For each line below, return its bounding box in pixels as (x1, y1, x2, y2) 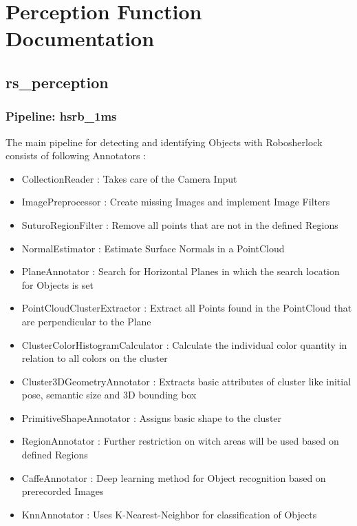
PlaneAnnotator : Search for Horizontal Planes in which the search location (21, 264, 340, 279)
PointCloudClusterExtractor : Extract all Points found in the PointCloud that (21, 301, 352, 315)
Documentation (6, 24, 155, 52)
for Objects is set (21, 277, 94, 292)
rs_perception (6, 71, 109, 92)
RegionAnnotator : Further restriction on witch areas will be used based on (21, 434, 339, 448)
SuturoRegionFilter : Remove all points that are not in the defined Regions (21, 217, 338, 232)
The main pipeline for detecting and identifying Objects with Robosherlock (6, 134, 323, 149)
